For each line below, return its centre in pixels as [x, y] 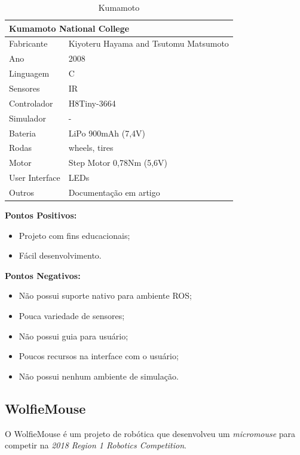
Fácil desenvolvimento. [60, 255]
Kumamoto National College [69, 28]
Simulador [27, 118]
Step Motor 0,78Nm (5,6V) [118, 163]
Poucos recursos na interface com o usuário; [99, 356]
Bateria [22, 133]
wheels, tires [91, 148]
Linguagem [29, 73]
